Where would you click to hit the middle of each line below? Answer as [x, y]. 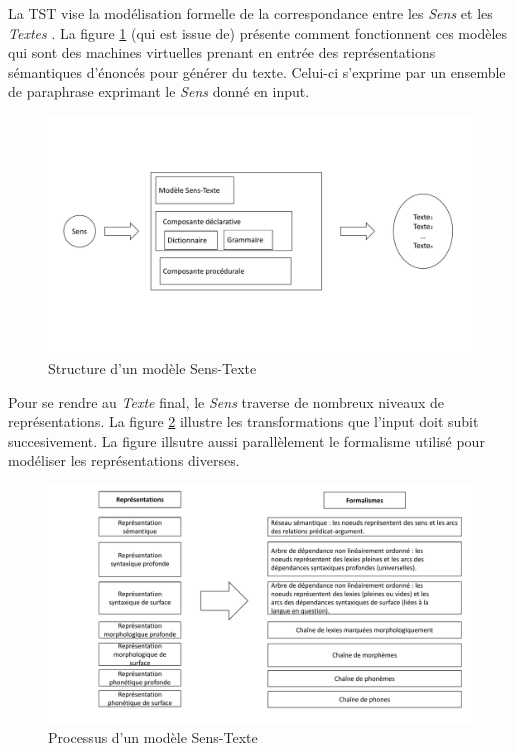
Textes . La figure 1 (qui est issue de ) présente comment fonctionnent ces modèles [258, 32]
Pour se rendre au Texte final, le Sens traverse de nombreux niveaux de [226, 401]
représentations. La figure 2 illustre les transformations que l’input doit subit [243, 421]
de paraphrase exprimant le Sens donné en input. [159, 91]
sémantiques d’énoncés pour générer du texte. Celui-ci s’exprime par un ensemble [257, 71]
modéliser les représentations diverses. [124, 460]
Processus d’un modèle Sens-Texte [153, 737]
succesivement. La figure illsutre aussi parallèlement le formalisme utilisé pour [246, 440]
